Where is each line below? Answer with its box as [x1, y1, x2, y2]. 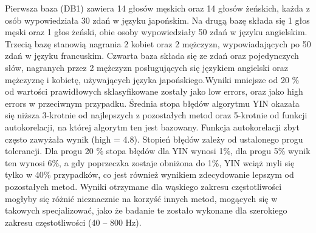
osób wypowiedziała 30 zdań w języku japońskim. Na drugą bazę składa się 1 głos [5, 13, 310, 26]
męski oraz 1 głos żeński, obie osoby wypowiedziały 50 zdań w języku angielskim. [5, 25, 307, 38]
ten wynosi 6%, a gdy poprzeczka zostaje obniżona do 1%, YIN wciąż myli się [5, 156, 295, 169]
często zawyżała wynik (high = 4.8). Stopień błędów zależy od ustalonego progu [5, 132, 303, 145]
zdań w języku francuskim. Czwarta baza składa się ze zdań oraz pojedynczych [5, 49, 299, 62]
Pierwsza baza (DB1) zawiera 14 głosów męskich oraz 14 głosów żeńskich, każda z [5, 2, 310, 14]
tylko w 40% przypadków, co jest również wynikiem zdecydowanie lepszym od [5, 168, 294, 181]
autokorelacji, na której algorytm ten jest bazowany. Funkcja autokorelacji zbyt [5, 120, 300, 133]
